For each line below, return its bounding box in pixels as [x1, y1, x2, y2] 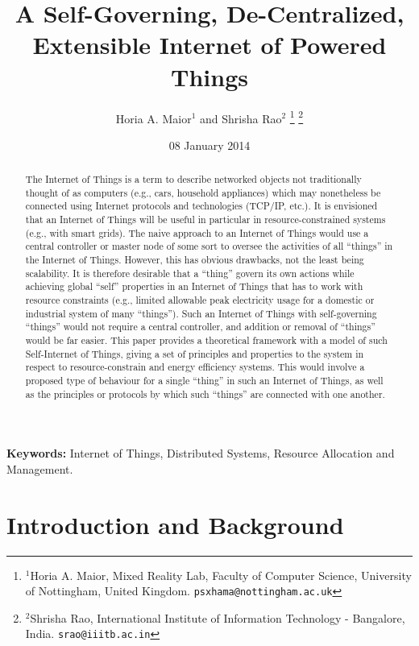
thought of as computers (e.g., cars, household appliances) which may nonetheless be [25, 185, 381, 199]
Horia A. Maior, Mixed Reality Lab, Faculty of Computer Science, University [30, 566, 412, 583]
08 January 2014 [168, 136, 251, 153]
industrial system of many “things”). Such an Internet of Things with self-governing [25, 306, 377, 320]
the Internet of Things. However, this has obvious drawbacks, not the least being [25, 253, 364, 267]
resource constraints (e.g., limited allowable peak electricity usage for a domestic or [25, 293, 375, 307]
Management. [6, 460, 73, 477]
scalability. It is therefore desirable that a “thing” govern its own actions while [25, 266, 355, 280]
